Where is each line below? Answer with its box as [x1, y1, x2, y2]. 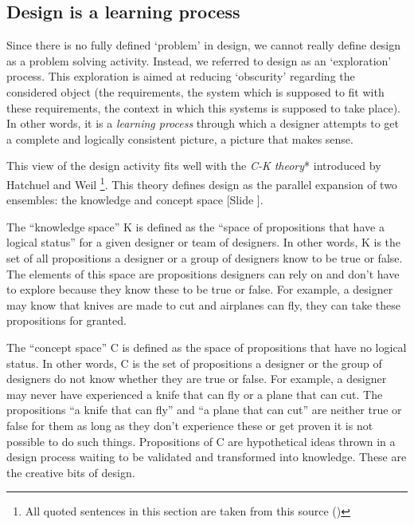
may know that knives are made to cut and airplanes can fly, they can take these [6, 296, 400, 313]
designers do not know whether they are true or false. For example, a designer [6, 370, 387, 387]
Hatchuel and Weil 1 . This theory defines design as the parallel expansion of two [6, 173, 397, 192]
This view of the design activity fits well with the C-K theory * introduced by [6, 157, 381, 174]
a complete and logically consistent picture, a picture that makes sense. [6, 130, 353, 147]
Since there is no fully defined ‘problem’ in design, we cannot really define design [6, 37, 401, 53]
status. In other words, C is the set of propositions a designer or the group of [6, 354, 382, 371]
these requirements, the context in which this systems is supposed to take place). [6, 99, 400, 116]
